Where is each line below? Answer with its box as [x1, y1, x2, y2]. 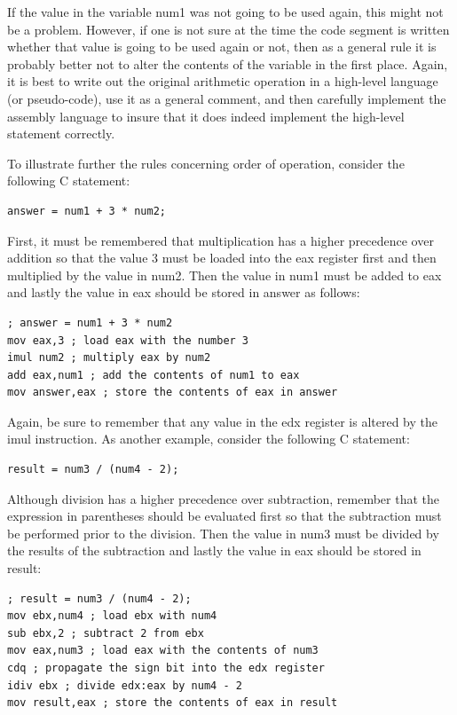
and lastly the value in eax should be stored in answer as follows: [7, 283, 360, 302]
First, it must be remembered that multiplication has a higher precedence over [7, 231, 434, 249]
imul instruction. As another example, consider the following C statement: [7, 429, 410, 448]
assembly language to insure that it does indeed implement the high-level [7, 106, 405, 125]
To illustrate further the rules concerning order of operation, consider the [7, 153, 405, 172]
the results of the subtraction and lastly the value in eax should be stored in [7, 541, 422, 560]
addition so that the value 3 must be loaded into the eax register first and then [7, 248, 437, 267]
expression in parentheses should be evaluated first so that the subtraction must [7, 507, 442, 525]
